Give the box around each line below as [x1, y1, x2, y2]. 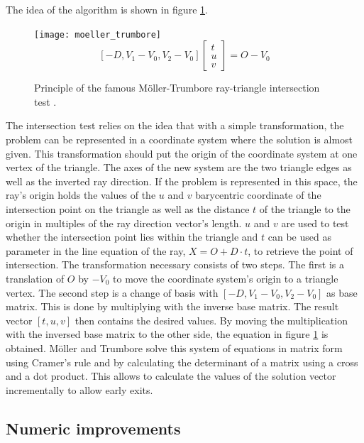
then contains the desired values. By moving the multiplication [75, 312, 348, 327]
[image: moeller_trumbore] [34, 29, 161, 40]
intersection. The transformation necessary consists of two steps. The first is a [6, 257, 344, 272]
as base [326, 285, 358, 300]
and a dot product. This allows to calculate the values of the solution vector [6, 368, 336, 383]
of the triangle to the [259, 202, 351, 216]
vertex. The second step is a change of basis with [6, 285, 219, 300]
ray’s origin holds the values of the [6, 187, 156, 202]
